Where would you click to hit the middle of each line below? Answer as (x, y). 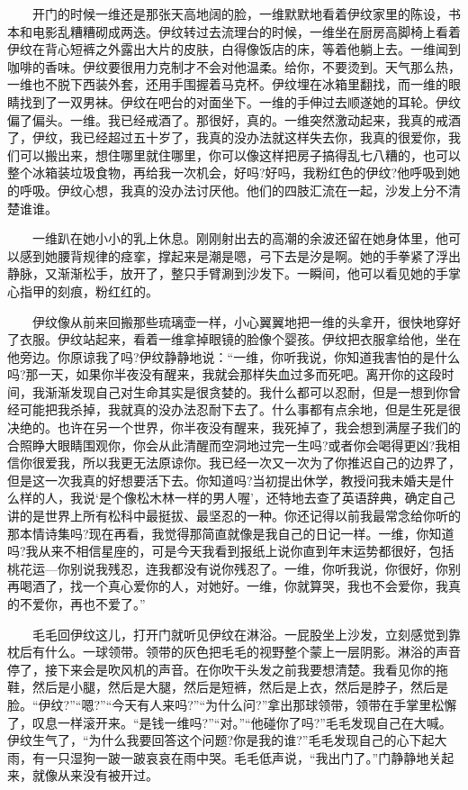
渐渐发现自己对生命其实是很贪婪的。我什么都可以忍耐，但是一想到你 (246, 391)
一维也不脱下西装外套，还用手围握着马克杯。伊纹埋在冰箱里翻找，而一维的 (228, 84)
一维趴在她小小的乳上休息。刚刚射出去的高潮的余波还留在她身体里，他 (240, 238)
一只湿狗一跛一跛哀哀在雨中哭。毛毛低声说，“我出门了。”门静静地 (237, 757)
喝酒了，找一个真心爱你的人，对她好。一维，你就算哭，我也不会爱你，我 (234, 586)
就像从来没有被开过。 (95, 775)
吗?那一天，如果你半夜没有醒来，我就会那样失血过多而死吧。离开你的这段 (225, 374)
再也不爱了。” (108, 604)
